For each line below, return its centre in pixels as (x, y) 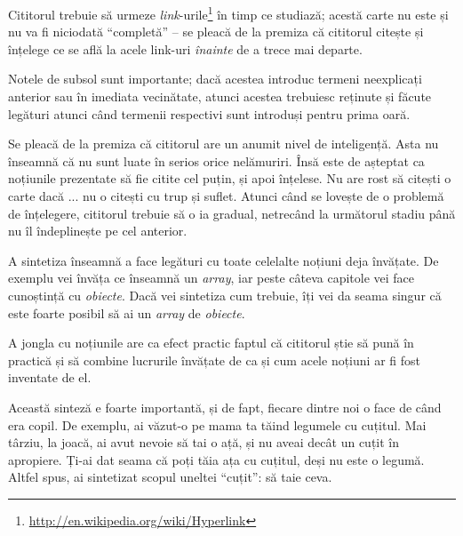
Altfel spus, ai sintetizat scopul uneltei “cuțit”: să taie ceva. (170, 477)
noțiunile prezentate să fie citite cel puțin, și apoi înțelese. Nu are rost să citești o (230, 178)
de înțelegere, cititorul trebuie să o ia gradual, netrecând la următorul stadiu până (232, 213)
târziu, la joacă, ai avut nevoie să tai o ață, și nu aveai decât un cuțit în (204, 442)
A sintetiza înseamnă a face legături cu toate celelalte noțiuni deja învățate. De (224, 260)
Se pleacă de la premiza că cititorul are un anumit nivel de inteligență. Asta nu (224, 144)
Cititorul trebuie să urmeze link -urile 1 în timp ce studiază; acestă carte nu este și (228, 13)
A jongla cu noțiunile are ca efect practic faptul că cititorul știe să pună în (211, 343)
